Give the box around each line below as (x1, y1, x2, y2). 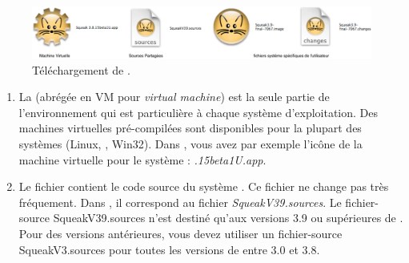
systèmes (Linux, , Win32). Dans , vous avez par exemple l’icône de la (18, 135, 363, 152)
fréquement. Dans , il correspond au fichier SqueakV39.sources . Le (18, 193, 342, 210)
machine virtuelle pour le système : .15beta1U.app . (18, 151, 267, 168)
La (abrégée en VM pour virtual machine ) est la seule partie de (18, 88, 330, 105)
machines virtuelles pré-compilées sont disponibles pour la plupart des (18, 119, 362, 136)
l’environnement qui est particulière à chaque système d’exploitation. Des (18, 103, 379, 120)
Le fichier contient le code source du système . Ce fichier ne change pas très (18, 178, 389, 195)
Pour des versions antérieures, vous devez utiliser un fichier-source (18, 225, 343, 241)
